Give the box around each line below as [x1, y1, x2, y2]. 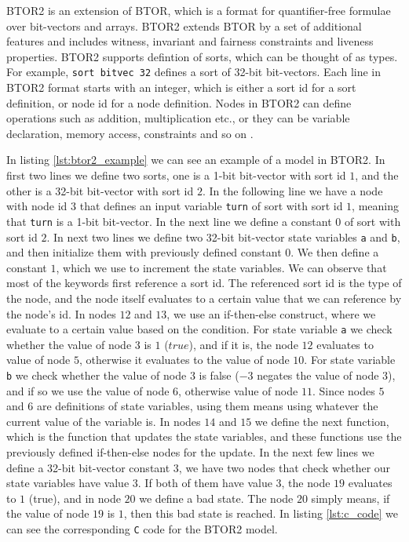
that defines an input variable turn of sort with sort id [79, 198, 343, 214]
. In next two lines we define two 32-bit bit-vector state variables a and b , [46, 228, 400, 245]
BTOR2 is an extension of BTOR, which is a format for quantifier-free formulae [6, 2, 391, 18]
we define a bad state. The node [139, 489, 294, 506]
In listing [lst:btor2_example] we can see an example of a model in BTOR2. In [6, 151, 385, 168]
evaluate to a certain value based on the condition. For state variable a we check [6, 321, 393, 337]
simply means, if [311, 489, 390, 506]
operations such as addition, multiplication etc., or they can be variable [6, 110, 350, 126]
